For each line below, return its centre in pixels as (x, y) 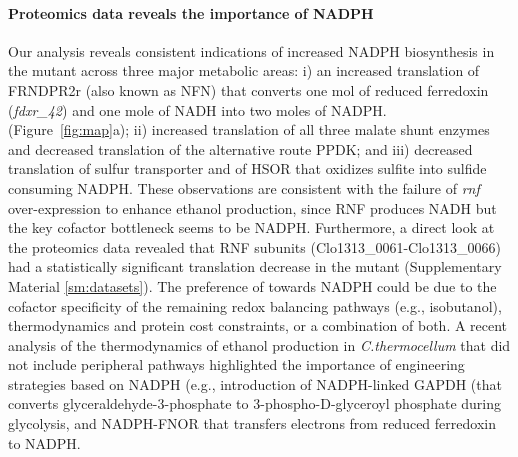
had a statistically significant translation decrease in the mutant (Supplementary (255, 266)
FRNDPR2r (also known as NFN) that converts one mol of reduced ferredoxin (248, 89)
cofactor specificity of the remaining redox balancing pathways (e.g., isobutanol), (255, 305)
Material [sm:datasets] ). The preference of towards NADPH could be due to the (252, 285)
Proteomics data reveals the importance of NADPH (191, 12)
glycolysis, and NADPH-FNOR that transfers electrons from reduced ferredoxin (252, 423)
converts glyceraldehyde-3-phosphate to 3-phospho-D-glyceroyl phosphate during (255, 403)
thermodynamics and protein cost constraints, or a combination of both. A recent (258, 325)
